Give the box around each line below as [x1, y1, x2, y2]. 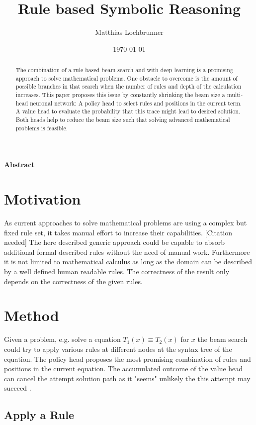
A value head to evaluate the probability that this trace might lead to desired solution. [15, 107, 241, 115]
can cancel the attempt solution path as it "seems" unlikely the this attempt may [4, 373, 251, 383]
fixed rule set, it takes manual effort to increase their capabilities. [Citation [4, 227, 232, 237]
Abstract [4, 159, 35, 170]
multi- [227, 91, 243, 99]
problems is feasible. [15, 123, 68, 132]
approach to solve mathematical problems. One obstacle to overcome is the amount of [15, 74, 238, 82]
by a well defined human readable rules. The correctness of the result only [4, 266, 230, 277]
